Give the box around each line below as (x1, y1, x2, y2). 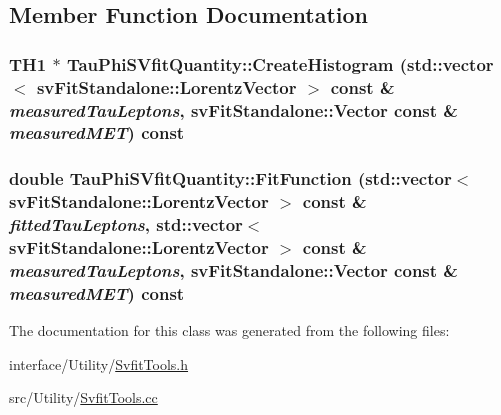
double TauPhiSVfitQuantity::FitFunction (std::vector (9, 166, 452, 191)
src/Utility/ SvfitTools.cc (9, 387, 158, 408)
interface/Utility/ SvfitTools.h (9, 353, 189, 374)
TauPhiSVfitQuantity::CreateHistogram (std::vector (66, 51, 494, 76)
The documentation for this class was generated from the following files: (9, 320, 450, 341)
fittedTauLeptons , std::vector (9, 212, 243, 237)
